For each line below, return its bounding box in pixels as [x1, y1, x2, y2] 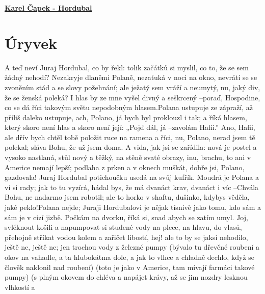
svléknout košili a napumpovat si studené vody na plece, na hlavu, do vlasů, [5, 222, 242, 232]
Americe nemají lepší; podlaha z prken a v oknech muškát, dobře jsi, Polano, [5, 162, 245, 172]
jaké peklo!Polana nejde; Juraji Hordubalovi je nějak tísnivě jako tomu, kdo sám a [5, 202, 261, 212]
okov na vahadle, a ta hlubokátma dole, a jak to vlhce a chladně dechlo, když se [5, 252, 255, 262]
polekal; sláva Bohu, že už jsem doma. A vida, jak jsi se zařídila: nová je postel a [5, 142, 257, 152]
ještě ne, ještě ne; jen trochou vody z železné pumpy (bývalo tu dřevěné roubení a [5, 242, 259, 252]
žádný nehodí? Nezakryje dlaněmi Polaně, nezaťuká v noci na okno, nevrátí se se [5, 72, 257, 83]
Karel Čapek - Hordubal [5, 3, 92, 13]
